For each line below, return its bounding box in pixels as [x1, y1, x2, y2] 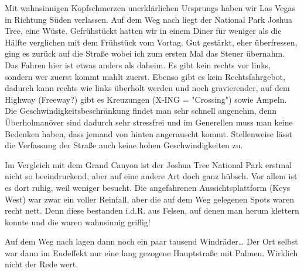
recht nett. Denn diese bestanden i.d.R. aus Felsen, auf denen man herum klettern [5, 204, 299, 217]
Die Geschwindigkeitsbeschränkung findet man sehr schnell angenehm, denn [5, 104, 276, 117]
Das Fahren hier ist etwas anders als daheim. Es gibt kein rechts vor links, [5, 58, 271, 71]
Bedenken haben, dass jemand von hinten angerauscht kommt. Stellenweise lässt [5, 127, 293, 140]
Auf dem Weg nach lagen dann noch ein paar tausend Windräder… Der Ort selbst [5, 235, 298, 247]
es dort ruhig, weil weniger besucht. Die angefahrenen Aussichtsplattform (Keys [5, 181, 291, 193]
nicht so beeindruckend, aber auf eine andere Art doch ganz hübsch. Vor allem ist [5, 170, 298, 182]
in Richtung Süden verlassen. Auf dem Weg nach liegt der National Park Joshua [5, 13, 292, 25]
